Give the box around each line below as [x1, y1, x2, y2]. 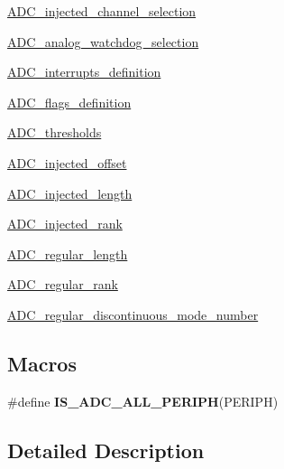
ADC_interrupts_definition [7, 62, 161, 81]
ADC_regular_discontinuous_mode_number [7, 305, 259, 324]
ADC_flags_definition [7, 92, 132, 111]
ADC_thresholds [7, 123, 102, 142]
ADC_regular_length [7, 244, 128, 263]
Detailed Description [7, 436, 205, 464]
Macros [7, 349, 77, 377]
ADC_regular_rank [7, 275, 118, 294]
